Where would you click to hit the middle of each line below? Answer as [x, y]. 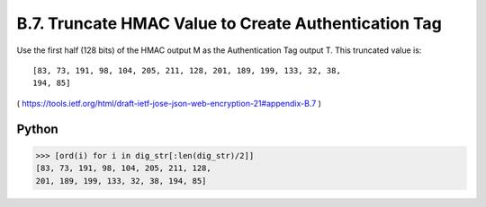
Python [37, 129]
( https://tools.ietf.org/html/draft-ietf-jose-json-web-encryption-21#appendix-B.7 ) [169, 103]
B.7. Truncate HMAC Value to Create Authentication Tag [229, 23]
